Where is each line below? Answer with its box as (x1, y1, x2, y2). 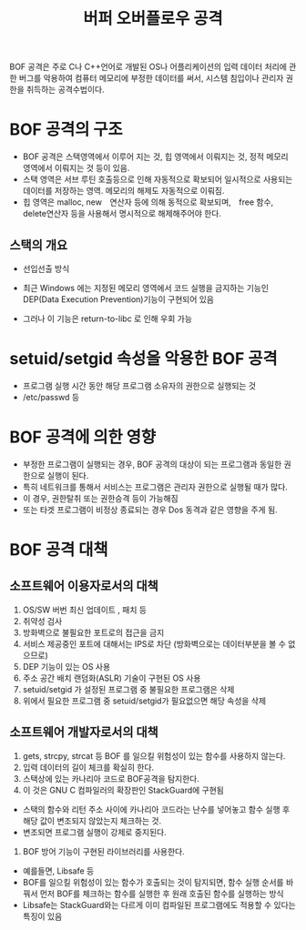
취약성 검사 (22, 615, 63, 626)
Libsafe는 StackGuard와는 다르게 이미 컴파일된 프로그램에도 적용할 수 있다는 (22, 899, 296, 910)
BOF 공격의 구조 (9, 119, 123, 140)
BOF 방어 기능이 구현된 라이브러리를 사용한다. (22, 845, 185, 856)
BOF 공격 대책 (9, 540, 108, 560)
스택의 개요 (9, 238, 68, 253)
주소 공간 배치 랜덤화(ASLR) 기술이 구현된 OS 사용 (22, 672, 201, 683)
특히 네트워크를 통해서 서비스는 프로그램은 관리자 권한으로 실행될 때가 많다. (22, 481, 289, 492)
